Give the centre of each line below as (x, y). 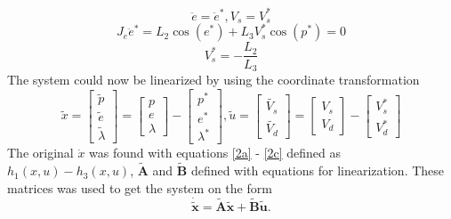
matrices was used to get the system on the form (140, 187)
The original (40, 153)
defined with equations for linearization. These (318, 170)
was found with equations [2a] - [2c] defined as (215, 153)
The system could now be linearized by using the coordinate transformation (213, 79)
